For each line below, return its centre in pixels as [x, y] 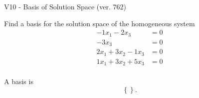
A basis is [19, 81]
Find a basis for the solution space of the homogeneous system [99, 23]
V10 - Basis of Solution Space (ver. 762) [65, 6]
